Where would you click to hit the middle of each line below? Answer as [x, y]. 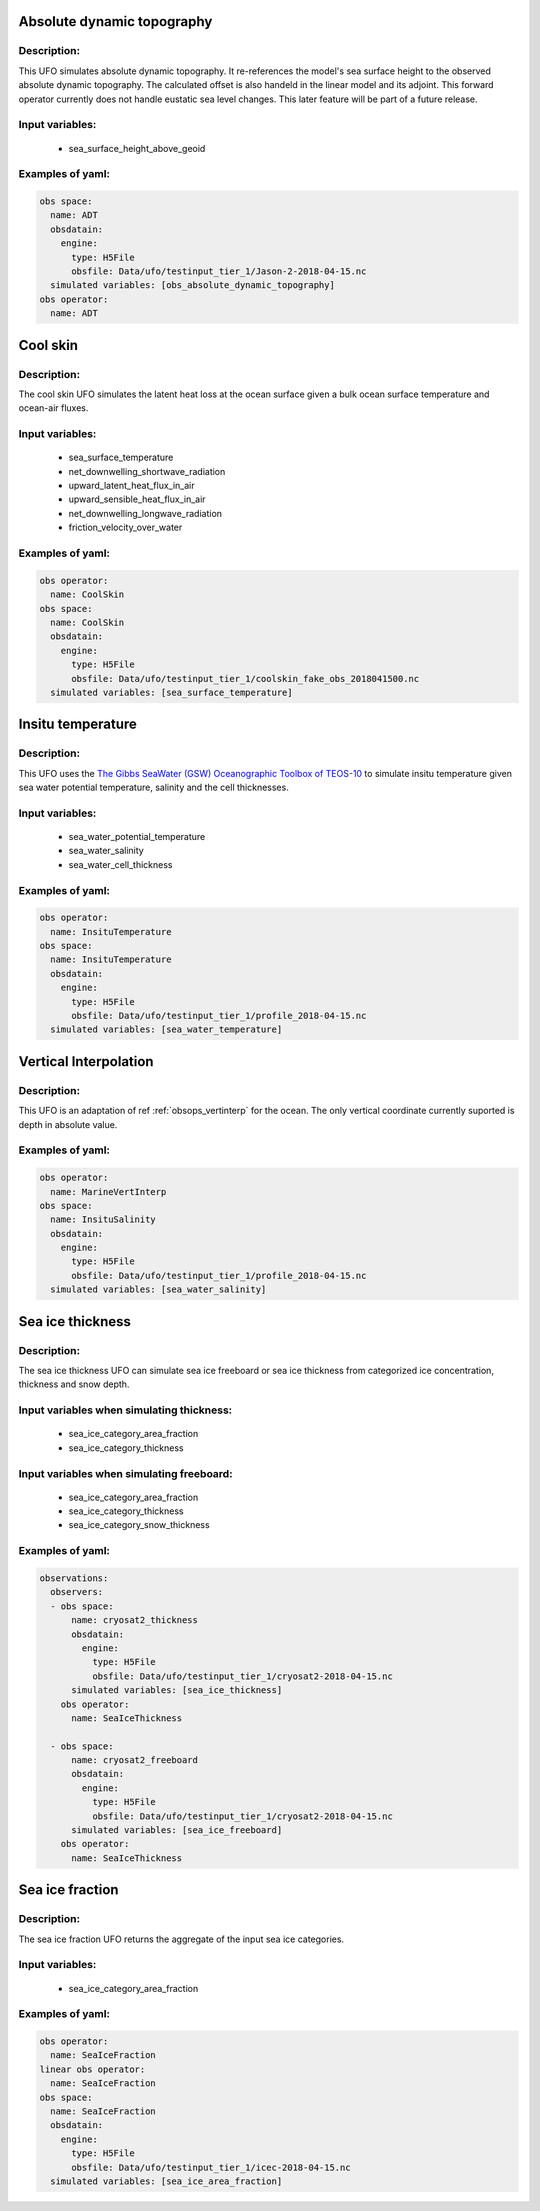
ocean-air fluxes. [53, 408]
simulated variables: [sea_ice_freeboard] [177, 1830]
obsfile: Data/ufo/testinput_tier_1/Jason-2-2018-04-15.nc [219, 271]
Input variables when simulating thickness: [125, 1410]
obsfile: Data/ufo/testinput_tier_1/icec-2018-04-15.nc [211, 2167]
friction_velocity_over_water [125, 527]
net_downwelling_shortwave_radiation [147, 471]
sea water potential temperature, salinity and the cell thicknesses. [153, 787]
